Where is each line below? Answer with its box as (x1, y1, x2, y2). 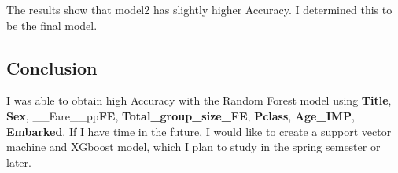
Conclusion (6, 55, 98, 79)
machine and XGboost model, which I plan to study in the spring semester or (6, 138, 381, 155)
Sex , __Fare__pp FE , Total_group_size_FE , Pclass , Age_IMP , (6, 107, 355, 123)
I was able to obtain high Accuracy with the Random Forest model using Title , (6, 92, 392, 109)
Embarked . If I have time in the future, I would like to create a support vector (6, 123, 392, 139)
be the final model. (6, 17, 98, 33)
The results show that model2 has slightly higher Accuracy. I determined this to (6, 2, 392, 17)
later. (6, 153, 31, 170)
